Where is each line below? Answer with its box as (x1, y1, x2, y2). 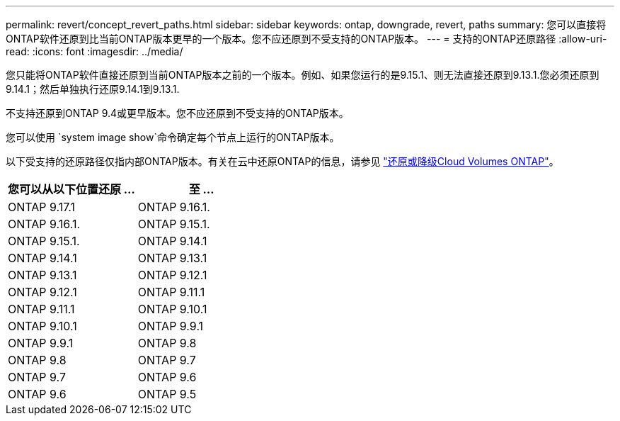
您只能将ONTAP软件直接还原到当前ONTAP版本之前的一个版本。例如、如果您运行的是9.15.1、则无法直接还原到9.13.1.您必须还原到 (6, 69, 599, 81)
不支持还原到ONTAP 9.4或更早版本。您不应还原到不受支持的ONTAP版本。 (6, 107, 349, 119)
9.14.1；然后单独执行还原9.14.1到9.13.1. (6, 83, 180, 95)
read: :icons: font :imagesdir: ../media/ (6, 45, 183, 57)
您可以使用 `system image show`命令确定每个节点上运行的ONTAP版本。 (6, 131, 340, 143)
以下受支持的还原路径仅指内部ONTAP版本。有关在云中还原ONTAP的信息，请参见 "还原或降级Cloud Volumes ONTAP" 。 (6, 155, 559, 167)
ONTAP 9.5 (137, 387, 197, 401)
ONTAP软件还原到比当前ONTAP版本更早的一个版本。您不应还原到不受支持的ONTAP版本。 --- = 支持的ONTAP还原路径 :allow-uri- (6, 33, 607, 45)
